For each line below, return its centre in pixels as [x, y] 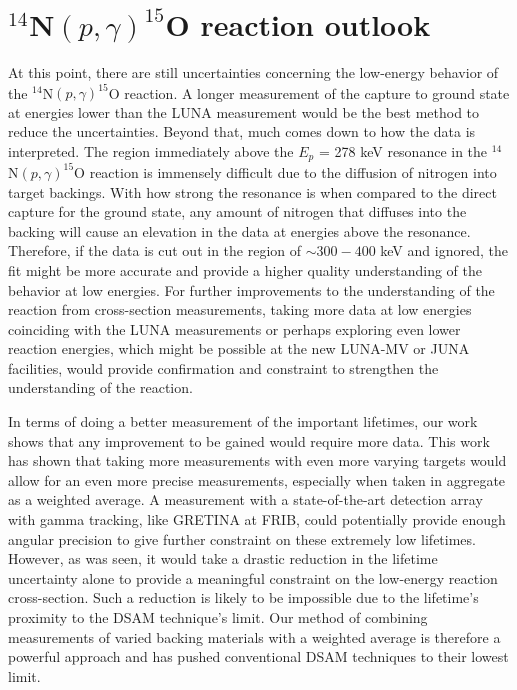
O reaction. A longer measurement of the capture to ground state [309, 92]
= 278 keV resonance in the [403, 151]
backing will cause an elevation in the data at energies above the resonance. [239, 230]
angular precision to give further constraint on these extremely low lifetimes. [242, 538]
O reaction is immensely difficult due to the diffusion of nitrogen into [285, 171]
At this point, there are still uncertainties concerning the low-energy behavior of [253, 72]
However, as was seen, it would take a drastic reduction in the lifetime [223, 558]
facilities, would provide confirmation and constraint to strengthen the [223, 367]
